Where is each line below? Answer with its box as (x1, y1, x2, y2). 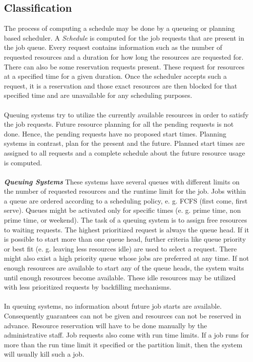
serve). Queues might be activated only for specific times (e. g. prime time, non (4, 205, 241, 215)
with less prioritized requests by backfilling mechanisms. (4, 282, 171, 292)
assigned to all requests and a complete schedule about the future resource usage (4, 147, 245, 158)
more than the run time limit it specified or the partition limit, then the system (4, 339, 243, 349)
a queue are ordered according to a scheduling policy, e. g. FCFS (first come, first (4, 195, 248, 205)
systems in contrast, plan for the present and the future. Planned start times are (4, 138, 245, 148)
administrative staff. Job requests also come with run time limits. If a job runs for (4, 330, 249, 340)
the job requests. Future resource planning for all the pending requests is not (4, 119, 234, 129)
